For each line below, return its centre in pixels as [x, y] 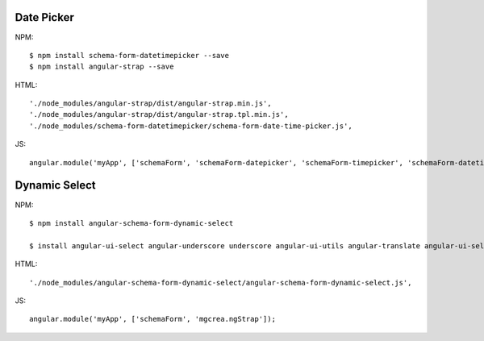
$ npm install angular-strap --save [102, 67]
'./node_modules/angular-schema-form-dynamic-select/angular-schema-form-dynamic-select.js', [221, 283]
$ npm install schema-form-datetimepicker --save [129, 55]
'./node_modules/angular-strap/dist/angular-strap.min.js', [150, 104]
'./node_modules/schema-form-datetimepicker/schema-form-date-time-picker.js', [191, 126]
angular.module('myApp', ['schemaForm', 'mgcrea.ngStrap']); [152, 319]
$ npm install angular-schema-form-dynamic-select [131, 223]
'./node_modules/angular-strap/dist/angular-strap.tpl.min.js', [159, 114]
